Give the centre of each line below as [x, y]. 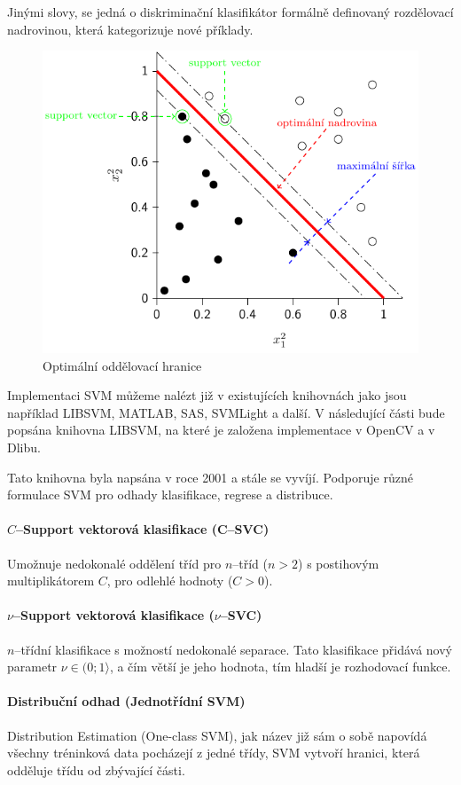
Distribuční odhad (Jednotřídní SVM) [126, 701]
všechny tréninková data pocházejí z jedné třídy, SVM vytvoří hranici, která [214, 753]
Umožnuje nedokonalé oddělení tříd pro [114, 563]
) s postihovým [339, 563]
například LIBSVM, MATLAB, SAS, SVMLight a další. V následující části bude [226, 412]
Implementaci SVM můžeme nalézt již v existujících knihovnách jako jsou [207, 395]
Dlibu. [24, 447]
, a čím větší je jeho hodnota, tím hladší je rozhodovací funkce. [280, 667]
